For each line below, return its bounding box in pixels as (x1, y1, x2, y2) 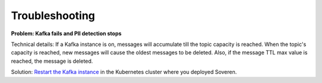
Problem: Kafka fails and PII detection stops (11, 30, 122, 37)
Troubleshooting (11, 9, 95, 22)
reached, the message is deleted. (11, 57, 94, 64)
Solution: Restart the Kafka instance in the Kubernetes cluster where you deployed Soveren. (11, 69, 237, 76)
